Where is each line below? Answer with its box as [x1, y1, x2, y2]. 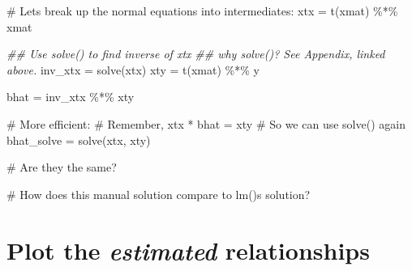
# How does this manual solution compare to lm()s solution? [6, 185, 311, 202]
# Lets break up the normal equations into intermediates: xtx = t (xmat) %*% [6, 2, 398, 19]
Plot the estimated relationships [6, 233, 370, 267]
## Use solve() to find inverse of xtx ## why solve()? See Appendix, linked [6, 45, 385, 62]
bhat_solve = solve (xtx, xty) [6, 131, 151, 148]
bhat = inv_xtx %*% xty [6, 88, 135, 105]
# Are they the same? [6, 159, 117, 176]
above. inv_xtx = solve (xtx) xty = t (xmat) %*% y [6, 61, 260, 78]
